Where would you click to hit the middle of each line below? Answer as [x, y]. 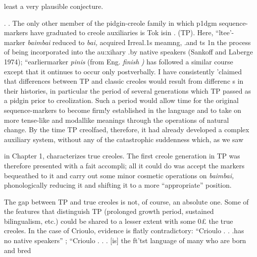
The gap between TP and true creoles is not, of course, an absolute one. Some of [127, 201]
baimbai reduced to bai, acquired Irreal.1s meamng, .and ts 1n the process [139, 42]
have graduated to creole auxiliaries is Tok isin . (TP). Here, [122, 32]
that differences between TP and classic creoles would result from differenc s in [124, 81]
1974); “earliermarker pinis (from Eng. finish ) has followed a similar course [119, 61]
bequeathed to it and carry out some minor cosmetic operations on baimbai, [119, 175]
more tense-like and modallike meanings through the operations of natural [117, 120]
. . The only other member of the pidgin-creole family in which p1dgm [110, 23]
